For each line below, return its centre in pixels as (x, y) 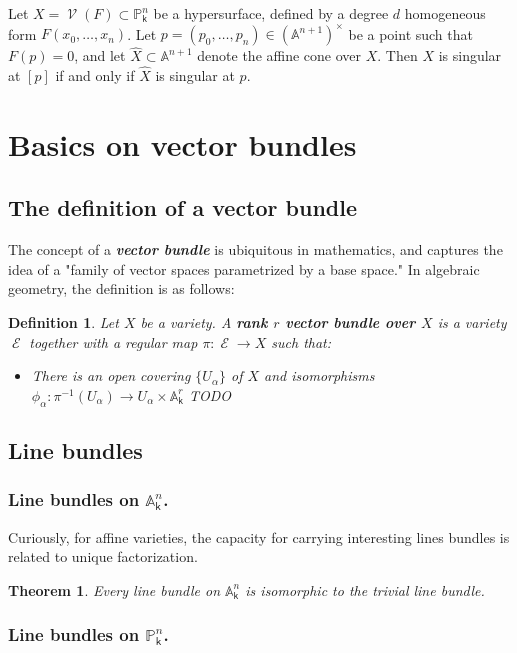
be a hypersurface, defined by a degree (271, 13)
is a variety (472, 322)
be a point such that (410, 33)
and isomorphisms (319, 375)
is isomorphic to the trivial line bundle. (365, 589)
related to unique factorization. (103, 556)
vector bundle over (350, 322)
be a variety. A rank (204, 322)
